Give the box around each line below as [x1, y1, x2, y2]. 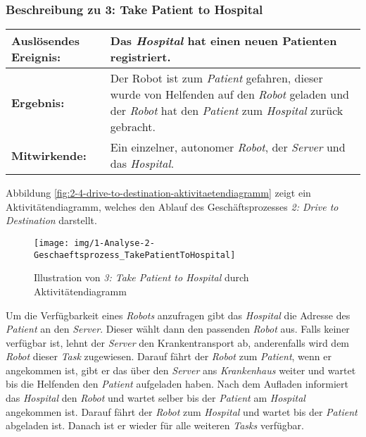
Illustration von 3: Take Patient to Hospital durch [34, 270, 249, 285]
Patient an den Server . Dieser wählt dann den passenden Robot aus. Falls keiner [6, 321, 350, 336]
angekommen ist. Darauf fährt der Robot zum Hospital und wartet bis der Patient [6, 404, 358, 419]
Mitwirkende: [11, 147, 87, 164]
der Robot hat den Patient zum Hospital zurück [110, 102, 343, 119]
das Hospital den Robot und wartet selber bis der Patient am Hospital [6, 390, 305, 405]
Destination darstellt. [6, 213, 97, 228]
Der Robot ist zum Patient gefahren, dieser [110, 70, 323, 87]
